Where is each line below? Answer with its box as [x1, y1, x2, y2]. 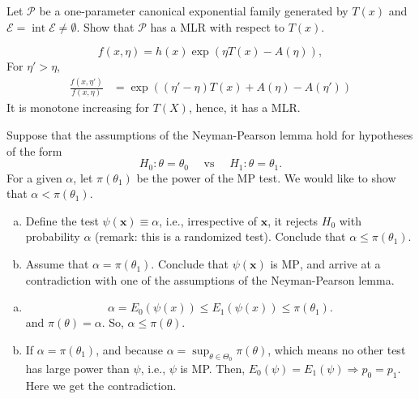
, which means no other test [267, 341, 406, 358]
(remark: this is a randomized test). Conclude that [95, 228, 346, 245]
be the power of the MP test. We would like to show [136, 169, 396, 186]
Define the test [25, 212, 99, 229]
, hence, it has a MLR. [188, 99, 301, 116]
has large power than [25, 360, 130, 377]
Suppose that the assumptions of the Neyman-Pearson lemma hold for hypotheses [6, 127, 413, 144]
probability [25, 228, 80, 245]
